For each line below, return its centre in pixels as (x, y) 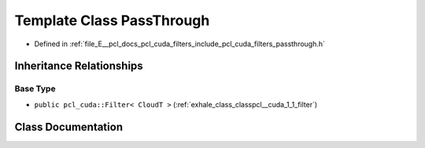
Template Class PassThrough (112, 20)
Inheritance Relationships (79, 66)
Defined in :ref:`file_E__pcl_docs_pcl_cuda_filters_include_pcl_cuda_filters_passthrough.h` (180, 44)
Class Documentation (69, 126)
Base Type (35, 88)
